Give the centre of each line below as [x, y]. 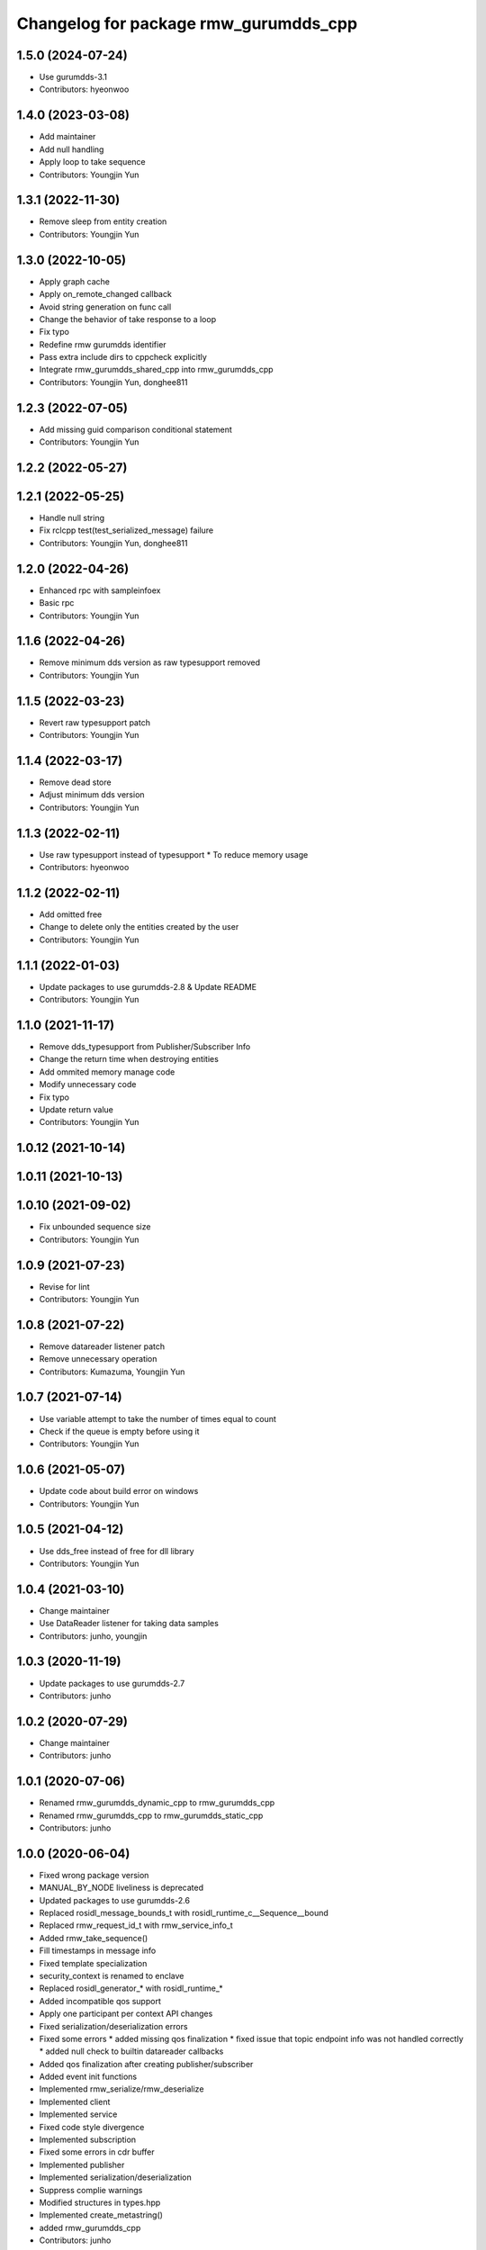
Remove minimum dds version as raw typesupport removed [150, 662]
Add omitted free [71, 914]
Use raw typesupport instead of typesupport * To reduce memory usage [174, 854]
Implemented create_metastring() [101, 2215]
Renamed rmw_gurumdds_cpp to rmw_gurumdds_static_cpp [151, 1815]
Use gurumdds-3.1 [73, 77]
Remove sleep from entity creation [103, 221]
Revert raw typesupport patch [94, 722]
